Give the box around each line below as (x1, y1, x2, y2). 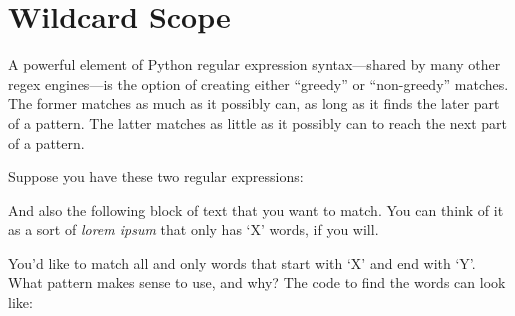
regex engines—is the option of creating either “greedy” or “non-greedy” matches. (8, 73, 509, 94)
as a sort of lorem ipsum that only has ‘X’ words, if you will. (8, 219, 379, 240)
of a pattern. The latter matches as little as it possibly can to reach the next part (8, 112, 508, 133)
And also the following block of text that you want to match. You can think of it (8, 199, 504, 220)
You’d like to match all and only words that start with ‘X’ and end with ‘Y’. (8, 252, 476, 273)
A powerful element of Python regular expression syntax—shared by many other (8, 54, 501, 75)
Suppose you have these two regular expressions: (8, 166, 304, 187)
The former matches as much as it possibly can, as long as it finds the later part (8, 93, 500, 114)
